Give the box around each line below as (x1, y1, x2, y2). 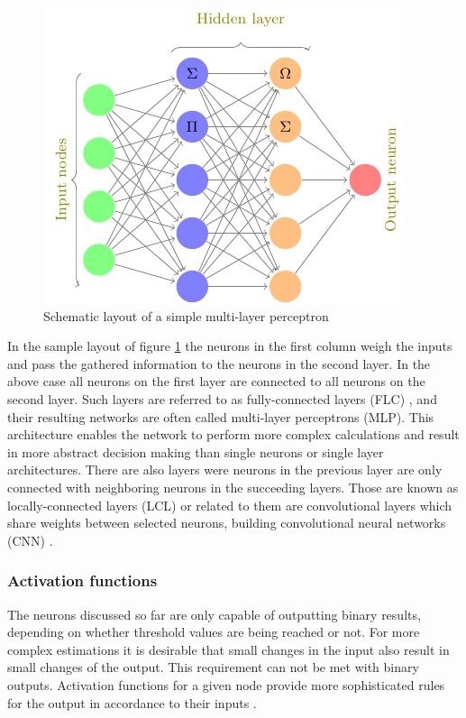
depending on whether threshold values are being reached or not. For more (7, 622, 420, 641)
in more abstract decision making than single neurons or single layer (7, 442, 384, 461)
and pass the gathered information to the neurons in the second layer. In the (7, 354, 431, 373)
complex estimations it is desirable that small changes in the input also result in (7, 640, 450, 658)
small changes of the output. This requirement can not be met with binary (7, 658, 419, 677)
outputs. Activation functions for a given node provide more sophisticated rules (7, 675, 445, 694)
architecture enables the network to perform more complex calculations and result (7, 425, 460, 444)
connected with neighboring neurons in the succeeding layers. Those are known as (7, 477, 459, 496)
